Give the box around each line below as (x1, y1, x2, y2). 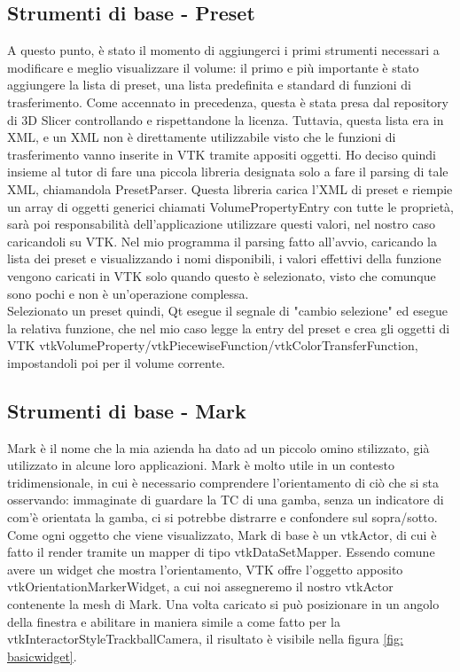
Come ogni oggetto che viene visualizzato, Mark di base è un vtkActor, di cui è (7, 525, 437, 543)
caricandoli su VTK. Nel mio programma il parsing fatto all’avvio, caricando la (7, 231, 437, 250)
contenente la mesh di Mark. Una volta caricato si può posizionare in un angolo (7, 595, 440, 613)
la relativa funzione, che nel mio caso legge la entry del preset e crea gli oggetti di (7, 318, 450, 337)
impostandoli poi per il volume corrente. (7, 353, 225, 371)
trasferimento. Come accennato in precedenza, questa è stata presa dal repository (7, 92, 448, 111)
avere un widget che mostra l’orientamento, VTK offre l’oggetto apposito (7, 559, 403, 578)
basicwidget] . (7, 646, 77, 665)
